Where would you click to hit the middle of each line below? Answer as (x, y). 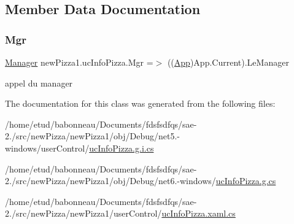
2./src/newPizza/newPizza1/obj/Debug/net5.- (92, 136)
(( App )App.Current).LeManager (228, 62)
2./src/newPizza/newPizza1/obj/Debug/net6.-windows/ (110, 181)
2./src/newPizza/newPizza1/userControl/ (83, 213)
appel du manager (39, 83)
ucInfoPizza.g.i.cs (122, 148)
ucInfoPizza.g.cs (246, 181)
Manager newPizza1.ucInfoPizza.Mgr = (79, 62)
